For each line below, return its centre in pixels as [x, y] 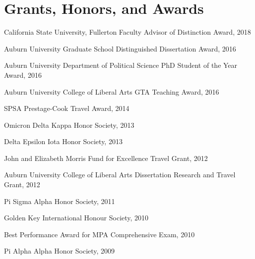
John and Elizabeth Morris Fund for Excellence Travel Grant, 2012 [106, 158]
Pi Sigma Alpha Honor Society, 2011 [60, 201]
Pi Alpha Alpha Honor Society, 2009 [60, 251]
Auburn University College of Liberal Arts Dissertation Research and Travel [120, 175]
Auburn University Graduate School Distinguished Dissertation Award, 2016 [120, 48]
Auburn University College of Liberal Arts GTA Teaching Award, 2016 [112, 91]
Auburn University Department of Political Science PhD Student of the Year [121, 65]
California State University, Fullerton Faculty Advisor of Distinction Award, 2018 [127, 32]
